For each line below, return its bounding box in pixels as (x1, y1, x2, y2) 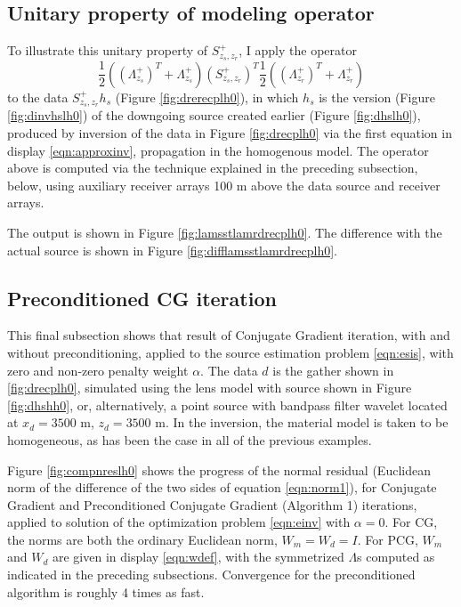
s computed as (357, 547, 435, 566)
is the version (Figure (319, 87, 435, 106)
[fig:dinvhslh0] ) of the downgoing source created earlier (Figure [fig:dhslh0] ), (7, 106, 421, 125)
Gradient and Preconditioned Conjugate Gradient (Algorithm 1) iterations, (7, 495, 417, 514)
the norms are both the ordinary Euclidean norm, (7, 530, 278, 548)
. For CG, (384, 513, 438, 531)
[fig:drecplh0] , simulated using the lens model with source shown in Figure (7, 378, 412, 397)
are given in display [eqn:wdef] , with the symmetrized (53, 547, 344, 566)
